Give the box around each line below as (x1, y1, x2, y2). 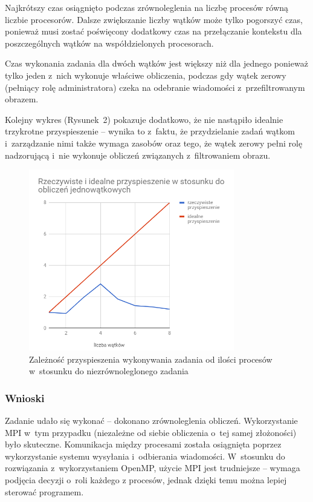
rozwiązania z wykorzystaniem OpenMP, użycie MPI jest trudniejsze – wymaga (5, 461, 300, 474)
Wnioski (5, 390, 45, 405)
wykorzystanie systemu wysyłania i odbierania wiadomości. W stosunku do (5, 449, 285, 462)
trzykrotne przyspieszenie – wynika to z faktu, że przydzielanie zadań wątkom (5, 125, 295, 137)
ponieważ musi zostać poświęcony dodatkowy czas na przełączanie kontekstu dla (5, 25, 302, 38)
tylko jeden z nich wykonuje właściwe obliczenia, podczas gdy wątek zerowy (5, 68, 286, 81)
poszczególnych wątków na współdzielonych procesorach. (5, 36, 214, 49)
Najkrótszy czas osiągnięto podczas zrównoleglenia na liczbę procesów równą (5, 1, 289, 13)
